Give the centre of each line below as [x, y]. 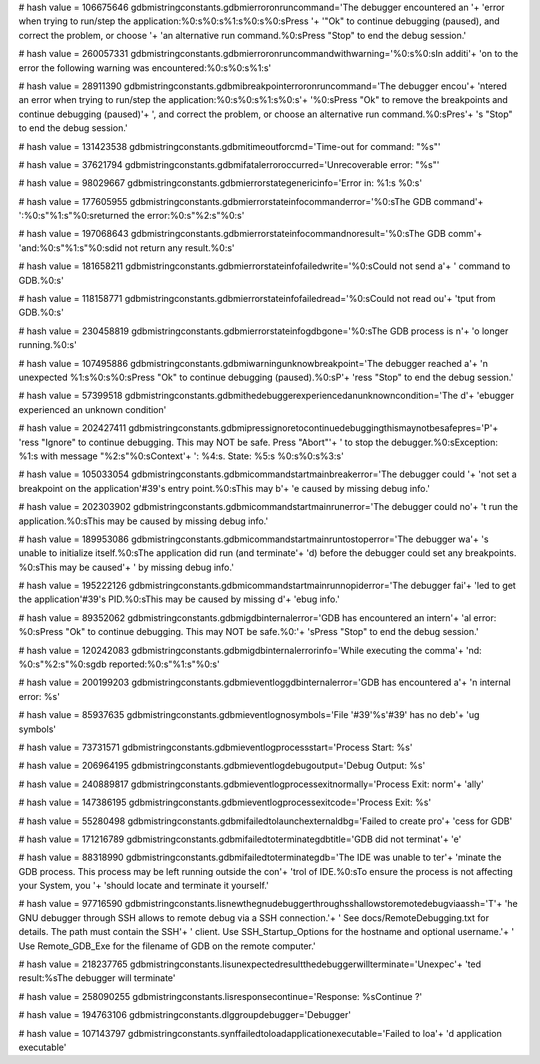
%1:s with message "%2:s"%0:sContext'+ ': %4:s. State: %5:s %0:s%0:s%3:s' [181, 456]
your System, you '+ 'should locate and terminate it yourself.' [143, 886]
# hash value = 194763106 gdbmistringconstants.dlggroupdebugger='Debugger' [185, 1015]
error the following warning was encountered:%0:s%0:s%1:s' [145, 67]
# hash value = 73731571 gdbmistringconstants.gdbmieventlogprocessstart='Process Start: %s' [215, 747]
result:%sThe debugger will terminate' [97, 978]
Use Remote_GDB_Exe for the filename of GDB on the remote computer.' [167, 946]
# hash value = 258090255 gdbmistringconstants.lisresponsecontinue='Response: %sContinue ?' [220, 996]
